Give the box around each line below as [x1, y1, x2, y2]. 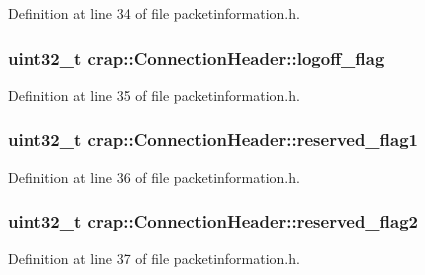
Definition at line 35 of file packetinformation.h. [8, 84, 300, 105]
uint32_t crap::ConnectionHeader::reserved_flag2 [8, 209, 418, 234]
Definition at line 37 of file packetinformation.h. [8, 248, 300, 269]
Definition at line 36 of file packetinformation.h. [8, 166, 300, 187]
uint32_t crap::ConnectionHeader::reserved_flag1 [8, 127, 418, 152]
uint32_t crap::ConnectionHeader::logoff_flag [8, 45, 385, 70]
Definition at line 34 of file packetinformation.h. [8, 3, 300, 23]
